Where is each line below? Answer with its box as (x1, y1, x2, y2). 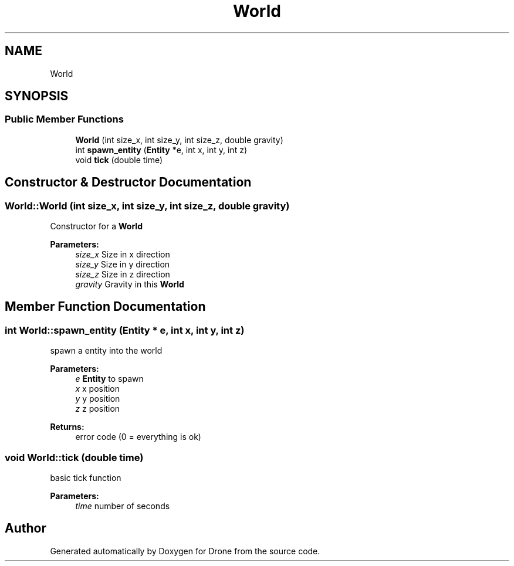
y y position (75, 394, 120, 404)
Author (5, 521, 46, 536)
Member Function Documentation (5, 299, 206, 314)
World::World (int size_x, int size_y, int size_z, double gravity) (5, 199, 290, 212)
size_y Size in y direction (75, 259, 170, 270)
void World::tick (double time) (5, 451, 144, 463)
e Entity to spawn (75, 374, 144, 384)
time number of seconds (75, 501, 170, 511)
